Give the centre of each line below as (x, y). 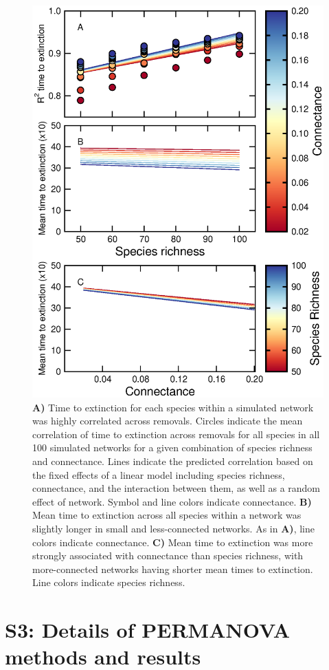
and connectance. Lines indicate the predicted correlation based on (173, 461)
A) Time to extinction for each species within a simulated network (173, 407)
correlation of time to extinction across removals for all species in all (176, 434)
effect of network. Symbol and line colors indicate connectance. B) (172, 501)
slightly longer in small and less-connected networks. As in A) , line (173, 528)
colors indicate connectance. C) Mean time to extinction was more (173, 542)
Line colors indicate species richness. (109, 582)
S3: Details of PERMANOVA (148, 630)
